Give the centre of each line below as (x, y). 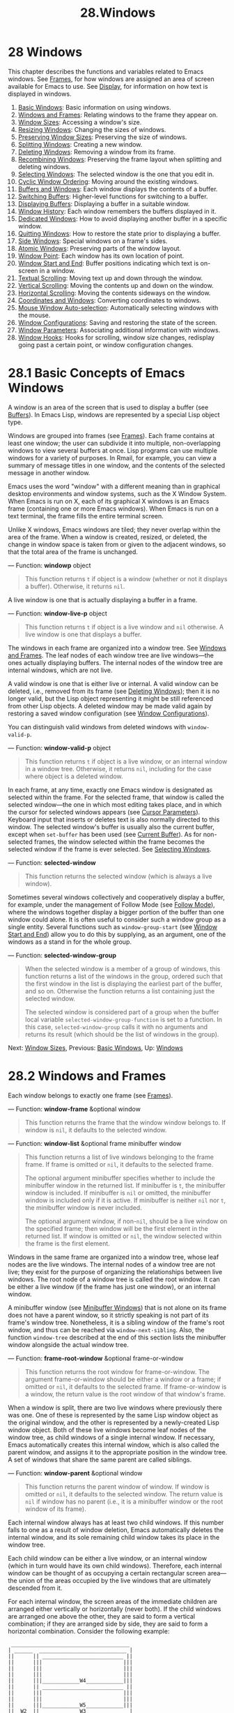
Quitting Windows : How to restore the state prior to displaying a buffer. (119, 233)
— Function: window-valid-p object (60, 748)
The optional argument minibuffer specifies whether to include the (120, 1178)
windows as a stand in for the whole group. (70, 942)
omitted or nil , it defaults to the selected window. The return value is (124, 1494)
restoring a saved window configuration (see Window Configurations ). (109, 713)
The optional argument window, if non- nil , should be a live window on (126, 1221)
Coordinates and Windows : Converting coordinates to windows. (109, 300)
